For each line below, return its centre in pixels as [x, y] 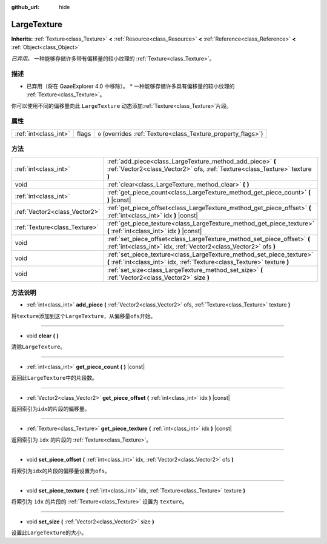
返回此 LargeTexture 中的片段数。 [54, 378]
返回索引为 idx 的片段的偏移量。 [51, 408]
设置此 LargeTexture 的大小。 [49, 532]
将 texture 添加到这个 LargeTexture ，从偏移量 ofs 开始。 [84, 316]
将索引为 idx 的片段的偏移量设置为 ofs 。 [61, 471]
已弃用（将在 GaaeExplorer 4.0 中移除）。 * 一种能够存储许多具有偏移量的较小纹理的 [130, 86]
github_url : [25, 7]
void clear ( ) [42, 336]
